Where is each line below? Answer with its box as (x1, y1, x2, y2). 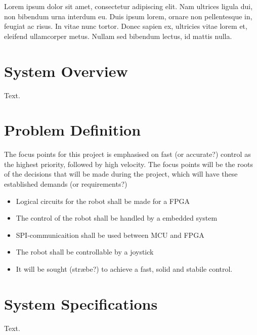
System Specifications (4, 293, 158, 314)
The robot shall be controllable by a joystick (16, 246, 154, 257)
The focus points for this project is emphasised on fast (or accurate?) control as (4, 149, 251, 159)
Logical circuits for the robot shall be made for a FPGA (16, 195, 190, 206)
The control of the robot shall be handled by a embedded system (16, 213, 218, 223)
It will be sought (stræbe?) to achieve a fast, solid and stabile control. (16, 263, 233, 274)
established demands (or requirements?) (4, 179, 127, 189)
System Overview (4, 60, 128, 81)
